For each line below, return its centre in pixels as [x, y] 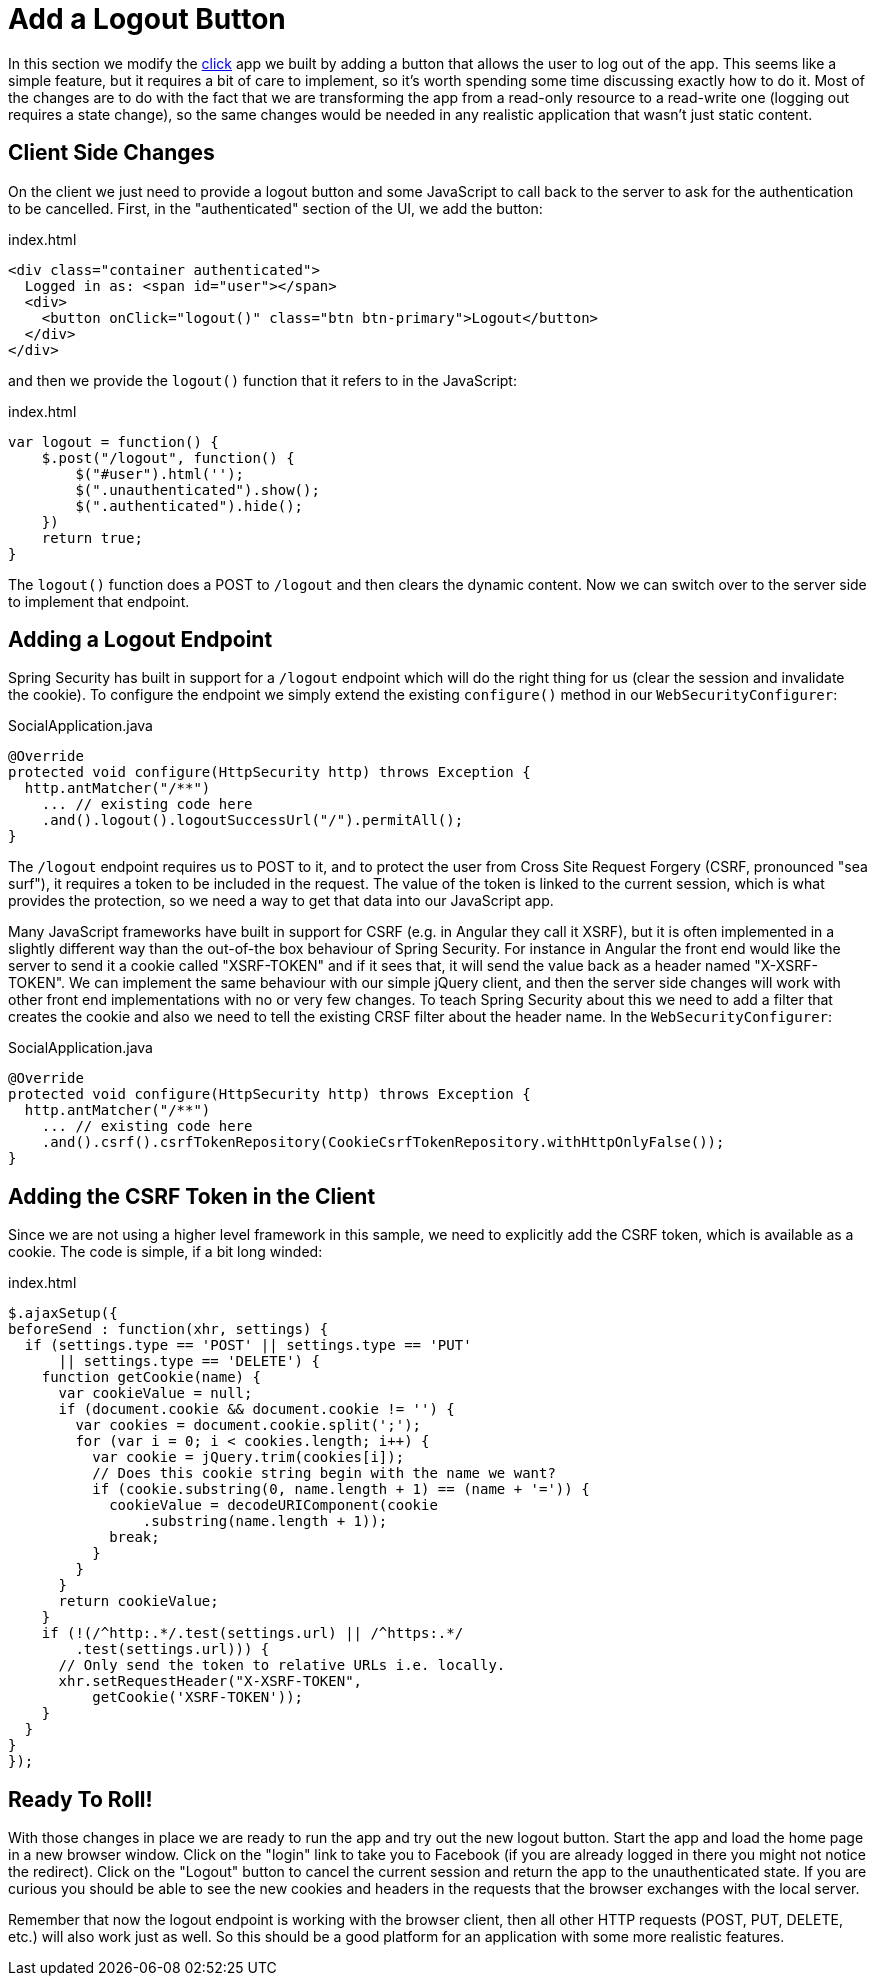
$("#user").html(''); [160, 473]
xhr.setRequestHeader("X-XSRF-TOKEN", [210, 1681]
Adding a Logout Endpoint [140, 640]
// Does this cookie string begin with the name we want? [324, 1473]
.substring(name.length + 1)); [265, 1521]
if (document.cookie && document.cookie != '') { [256, 1409]
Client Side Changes [111, 153]
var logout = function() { [113, 441]
